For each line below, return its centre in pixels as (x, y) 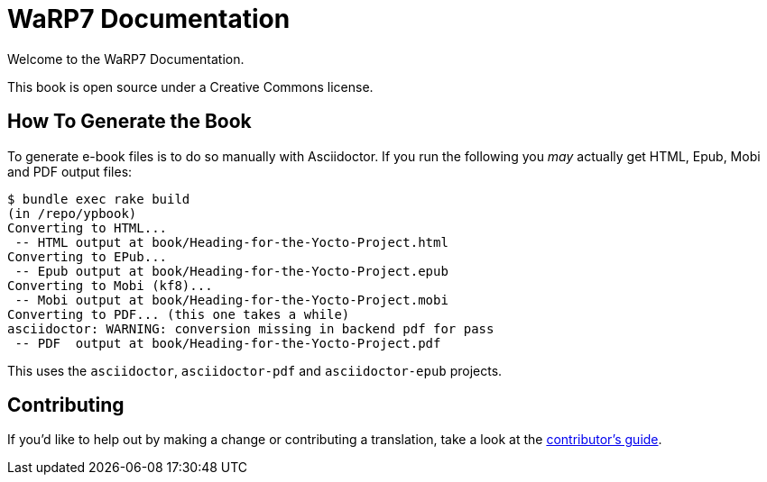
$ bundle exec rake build (99, 199)
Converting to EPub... (88, 256)
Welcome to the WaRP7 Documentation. (126, 59)
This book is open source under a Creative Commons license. (190, 86)
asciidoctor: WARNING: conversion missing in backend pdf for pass (251, 328)
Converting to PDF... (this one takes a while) (179, 314)
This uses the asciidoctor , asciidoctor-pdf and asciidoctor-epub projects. (255, 370)
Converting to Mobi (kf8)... (110, 285)
